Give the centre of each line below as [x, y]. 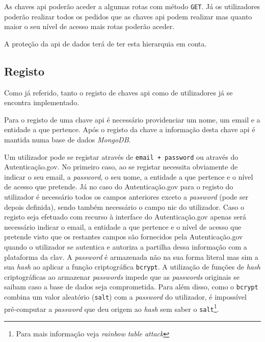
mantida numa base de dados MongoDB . [68, 140]
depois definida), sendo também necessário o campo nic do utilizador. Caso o [124, 206]
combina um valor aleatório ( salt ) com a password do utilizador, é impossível [125, 297]
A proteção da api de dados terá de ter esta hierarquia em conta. [105, 43]
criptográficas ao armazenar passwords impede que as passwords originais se [122, 276]
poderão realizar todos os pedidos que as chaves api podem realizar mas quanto [128, 16]
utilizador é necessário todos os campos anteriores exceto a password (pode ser [126, 197]
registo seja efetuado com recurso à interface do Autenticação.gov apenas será [125, 217]
